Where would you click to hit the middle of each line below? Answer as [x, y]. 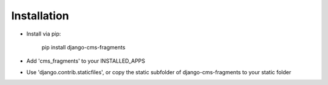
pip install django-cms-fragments [84, 47]
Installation [40, 16]
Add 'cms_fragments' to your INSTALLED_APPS [86, 61]
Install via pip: [44, 34]
